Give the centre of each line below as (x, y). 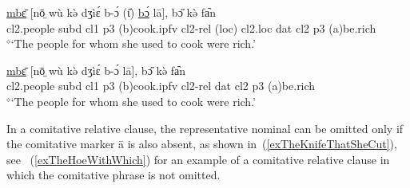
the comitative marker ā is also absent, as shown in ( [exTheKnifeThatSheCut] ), (202, 144)
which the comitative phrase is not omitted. (113, 175)
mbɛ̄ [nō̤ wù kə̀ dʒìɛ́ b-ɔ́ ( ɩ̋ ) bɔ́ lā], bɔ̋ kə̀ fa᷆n (111, 12)
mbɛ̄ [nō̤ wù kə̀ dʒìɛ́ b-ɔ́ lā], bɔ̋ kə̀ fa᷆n (96, 70)
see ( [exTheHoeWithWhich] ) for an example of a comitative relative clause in (198, 159)
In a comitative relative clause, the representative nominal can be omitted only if (205, 128)
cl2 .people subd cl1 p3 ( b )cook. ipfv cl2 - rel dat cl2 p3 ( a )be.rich (161, 86)
